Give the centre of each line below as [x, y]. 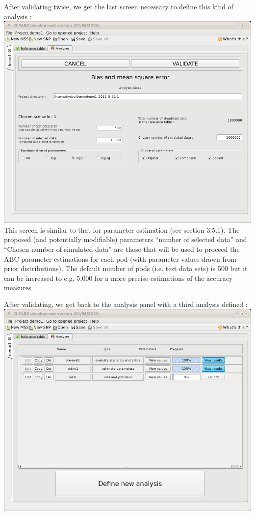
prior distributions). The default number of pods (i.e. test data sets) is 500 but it [126, 268]
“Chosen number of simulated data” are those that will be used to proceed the [122, 249]
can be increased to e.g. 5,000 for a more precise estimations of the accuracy [118, 278]
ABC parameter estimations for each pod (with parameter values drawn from [120, 258]
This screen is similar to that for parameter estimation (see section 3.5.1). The [122, 229]
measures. [19, 288]
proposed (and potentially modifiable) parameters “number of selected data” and [126, 239]
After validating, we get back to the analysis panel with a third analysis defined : [126, 304]
